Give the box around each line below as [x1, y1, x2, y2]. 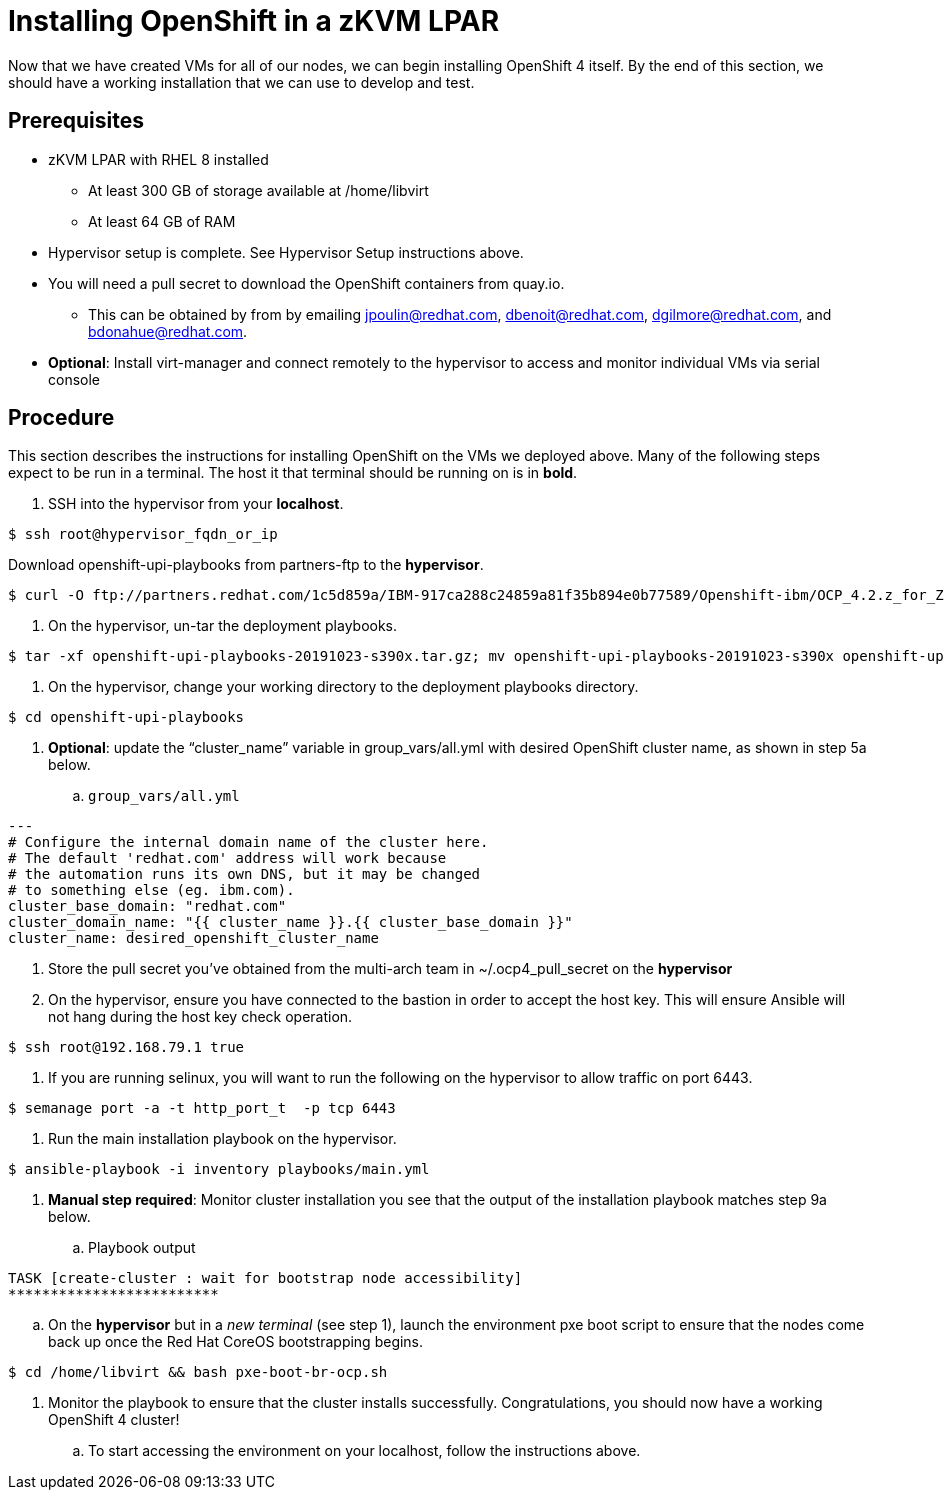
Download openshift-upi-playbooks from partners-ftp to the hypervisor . [8, 556, 484, 574]
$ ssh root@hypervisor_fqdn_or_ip [8, 526, 278, 543]
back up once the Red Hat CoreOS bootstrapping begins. [48, 1333, 424, 1351]
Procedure [8, 405, 115, 431]
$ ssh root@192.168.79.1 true [8, 1039, 245, 1056]
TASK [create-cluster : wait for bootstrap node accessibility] [8, 1270, 523, 1287]
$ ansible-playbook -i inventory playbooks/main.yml [8, 1161, 430, 1178]
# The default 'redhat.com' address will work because [8, 850, 447, 867]
